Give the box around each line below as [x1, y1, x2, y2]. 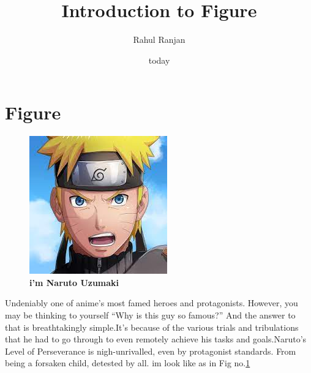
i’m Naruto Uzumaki [29, 276, 119, 288]
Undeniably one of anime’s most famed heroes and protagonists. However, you [5, 296, 298, 309]
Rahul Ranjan [133, 33, 185, 46]
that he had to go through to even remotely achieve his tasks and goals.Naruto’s [5, 333, 307, 345]
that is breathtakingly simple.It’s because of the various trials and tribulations [5, 320, 299, 333]
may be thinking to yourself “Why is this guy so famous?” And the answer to [5, 309, 296, 322]
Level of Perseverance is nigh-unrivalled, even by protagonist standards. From [5, 344, 296, 357]
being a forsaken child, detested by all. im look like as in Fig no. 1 [5, 356, 250, 369]
